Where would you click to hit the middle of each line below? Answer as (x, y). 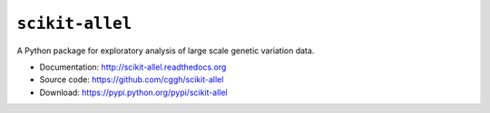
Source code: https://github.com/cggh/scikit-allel (132, 80)
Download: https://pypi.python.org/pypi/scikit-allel (133, 92)
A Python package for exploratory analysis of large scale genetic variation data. (166, 51)
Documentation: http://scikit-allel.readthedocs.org (133, 67)
